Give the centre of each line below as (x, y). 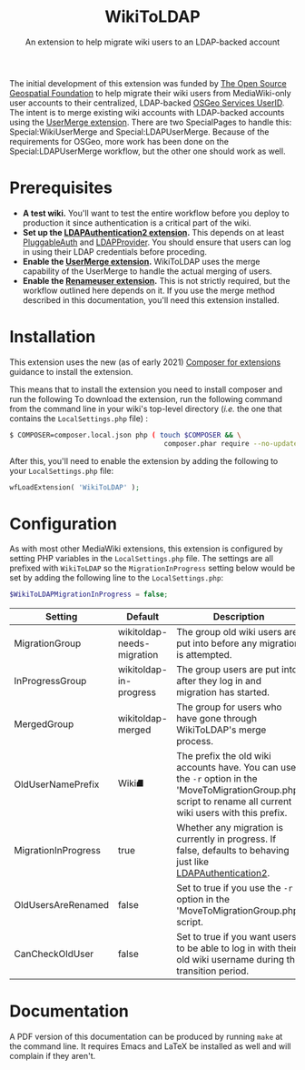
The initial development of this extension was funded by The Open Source (148, 83)
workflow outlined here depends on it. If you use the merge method (148, 290)
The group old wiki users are (237, 632)
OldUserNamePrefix (57, 784)
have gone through (217, 719)
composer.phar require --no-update (231, 443)
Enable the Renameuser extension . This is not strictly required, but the (156, 280)
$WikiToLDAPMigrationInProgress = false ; (89, 595)
